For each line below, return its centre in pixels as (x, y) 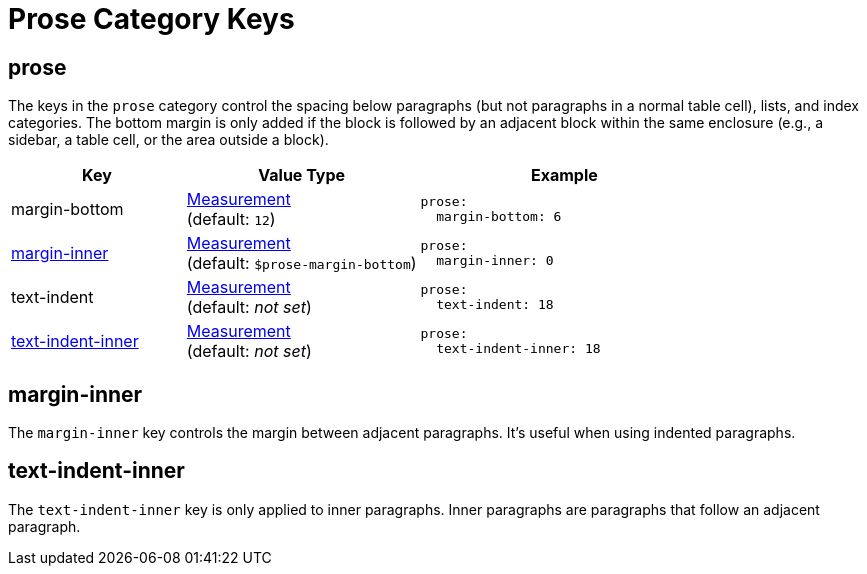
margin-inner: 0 (495, 261)
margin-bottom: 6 (499, 217)
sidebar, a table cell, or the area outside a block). (168, 140)
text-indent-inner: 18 (518, 349)
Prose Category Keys (151, 19)
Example (564, 175)
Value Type (302, 175)
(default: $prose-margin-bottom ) (301, 263)
